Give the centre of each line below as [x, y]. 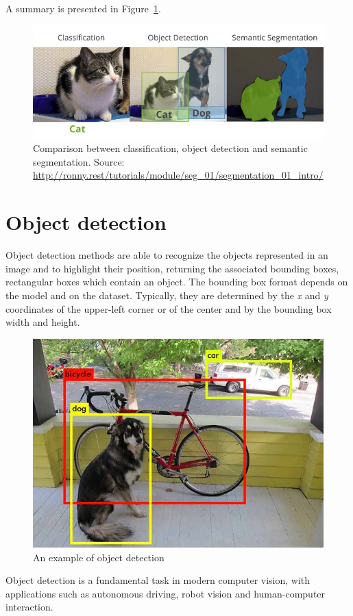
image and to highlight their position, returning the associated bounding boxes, [172, 268]
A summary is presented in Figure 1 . [83, 8]
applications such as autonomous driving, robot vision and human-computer [166, 593]
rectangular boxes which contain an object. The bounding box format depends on [177, 282]
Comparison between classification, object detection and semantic [170, 148]
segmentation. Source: [79, 161]
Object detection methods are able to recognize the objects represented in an [167, 255]
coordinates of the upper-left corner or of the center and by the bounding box [169, 308]
